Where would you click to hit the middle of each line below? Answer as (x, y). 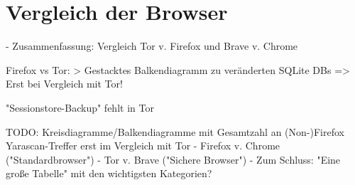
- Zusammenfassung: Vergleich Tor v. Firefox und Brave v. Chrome (152, 46)
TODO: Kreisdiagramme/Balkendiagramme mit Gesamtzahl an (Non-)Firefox (175, 131)
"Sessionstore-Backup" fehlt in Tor (80, 107)
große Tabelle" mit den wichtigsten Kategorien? (109, 173)
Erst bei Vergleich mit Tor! (64, 84)
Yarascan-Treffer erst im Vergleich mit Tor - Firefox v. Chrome (143, 146)
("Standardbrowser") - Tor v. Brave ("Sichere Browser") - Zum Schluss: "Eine (173, 159)
